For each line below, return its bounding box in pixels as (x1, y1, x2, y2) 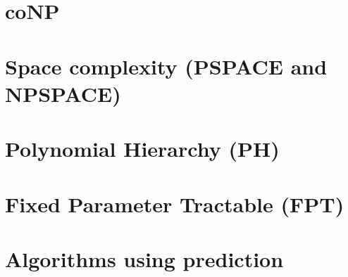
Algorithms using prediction (5, 244, 284, 273)
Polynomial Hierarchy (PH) (5, 134, 280, 163)
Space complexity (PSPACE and (5, 51, 328, 80)
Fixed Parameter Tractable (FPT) (5, 189, 344, 218)
